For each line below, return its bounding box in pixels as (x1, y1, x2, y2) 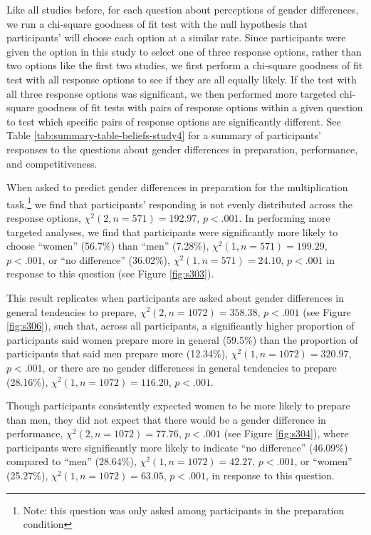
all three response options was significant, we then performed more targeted (6, 86, 337, 101)
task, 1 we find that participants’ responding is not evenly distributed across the (6, 194, 353, 211)
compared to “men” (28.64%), (6, 454, 137, 469)
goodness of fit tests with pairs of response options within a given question (38, 100, 363, 115)
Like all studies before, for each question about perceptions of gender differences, (6, 2, 359, 16)
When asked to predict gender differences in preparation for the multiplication (6, 180, 348, 195)
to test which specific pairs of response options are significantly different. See (6, 113, 341, 128)
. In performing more (239, 210, 330, 225)
